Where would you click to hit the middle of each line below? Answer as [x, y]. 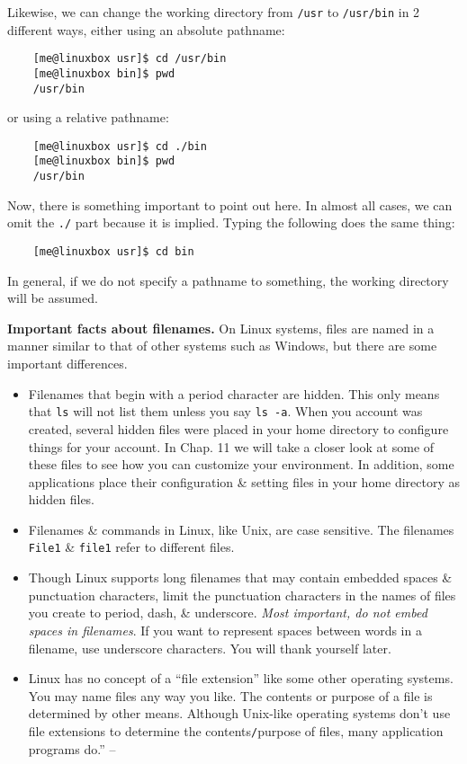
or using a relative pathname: [88, 117]
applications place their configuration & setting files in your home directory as [244, 481]
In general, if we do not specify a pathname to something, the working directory [228, 280]
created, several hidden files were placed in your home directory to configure [238, 428]
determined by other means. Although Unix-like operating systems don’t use [239, 713]
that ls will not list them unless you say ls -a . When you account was [225, 411]
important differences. [67, 364]
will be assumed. [53, 298]
